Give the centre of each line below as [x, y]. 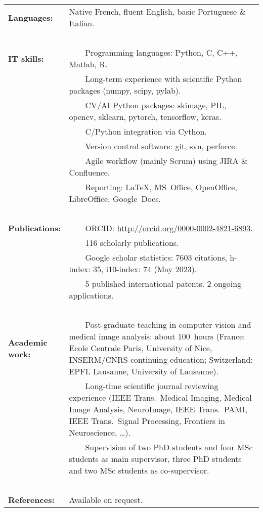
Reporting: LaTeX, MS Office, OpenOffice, [161, 187]
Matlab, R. [88, 64]
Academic [28, 342]
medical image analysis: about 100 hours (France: [157, 336]
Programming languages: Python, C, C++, [161, 52]
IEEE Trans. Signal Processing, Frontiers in [147, 421]
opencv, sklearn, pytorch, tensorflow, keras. [145, 117]
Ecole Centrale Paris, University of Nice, [141, 348]
